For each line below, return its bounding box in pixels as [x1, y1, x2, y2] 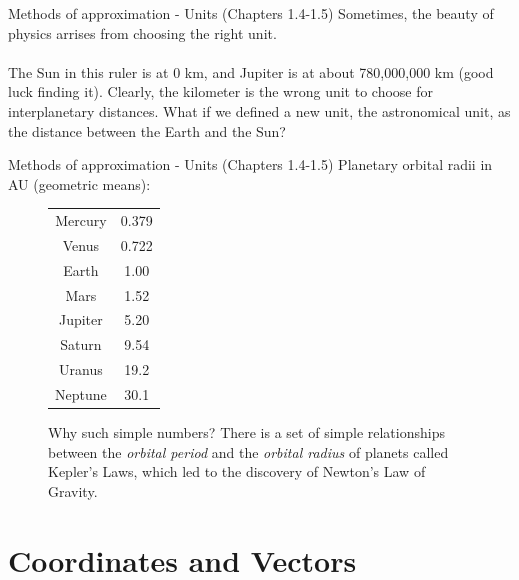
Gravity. [48, 480, 98, 501]
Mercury [55, 210, 107, 231]
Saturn [60, 334, 102, 355]
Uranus [59, 359, 103, 380]
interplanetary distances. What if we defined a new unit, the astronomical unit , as [8, 100, 511, 121]
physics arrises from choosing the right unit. [8, 22, 277, 43]
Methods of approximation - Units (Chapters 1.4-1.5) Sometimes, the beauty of [8, 3, 494, 23]
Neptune [55, 384, 107, 404]
